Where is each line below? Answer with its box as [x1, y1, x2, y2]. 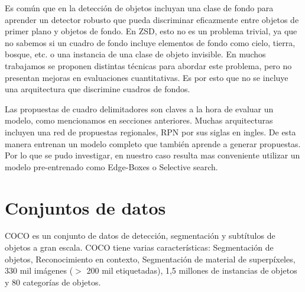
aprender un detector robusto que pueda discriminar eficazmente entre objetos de [5, 13, 299, 25]
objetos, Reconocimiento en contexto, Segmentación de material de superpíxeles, [5, 252, 296, 265]
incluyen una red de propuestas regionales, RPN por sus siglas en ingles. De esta [5, 125, 296, 138]
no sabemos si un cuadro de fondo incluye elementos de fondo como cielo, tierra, [5, 36, 296, 48]
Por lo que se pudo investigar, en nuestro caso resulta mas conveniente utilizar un [5, 149, 300, 161]
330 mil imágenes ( [5, 264, 73, 277]
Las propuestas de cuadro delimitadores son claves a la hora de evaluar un [5, 102, 274, 115]
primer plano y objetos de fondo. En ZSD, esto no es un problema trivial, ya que [5, 25, 297, 37]
